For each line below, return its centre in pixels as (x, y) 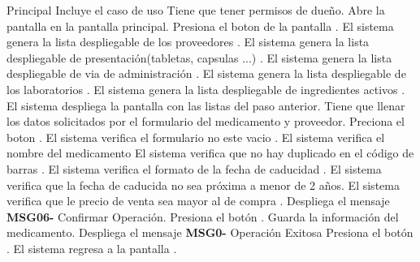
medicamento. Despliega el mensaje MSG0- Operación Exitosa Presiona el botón (210, 232)
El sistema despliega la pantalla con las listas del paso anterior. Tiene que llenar (206, 105)
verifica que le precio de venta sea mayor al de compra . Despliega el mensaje (198, 201)
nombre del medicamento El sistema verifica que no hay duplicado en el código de (210, 153)
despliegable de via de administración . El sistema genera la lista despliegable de (206, 73)
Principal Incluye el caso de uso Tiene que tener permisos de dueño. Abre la (196, 10)
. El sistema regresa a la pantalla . (92, 248)
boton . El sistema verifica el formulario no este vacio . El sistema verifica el (196, 137)
